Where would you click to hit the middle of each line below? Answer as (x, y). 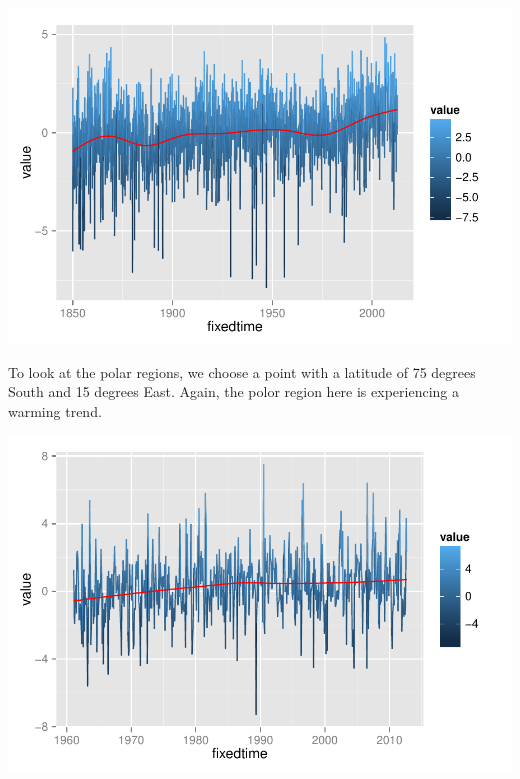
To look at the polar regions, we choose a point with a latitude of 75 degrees (242, 371)
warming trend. (55, 410)
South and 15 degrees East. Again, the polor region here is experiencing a (233, 391)
